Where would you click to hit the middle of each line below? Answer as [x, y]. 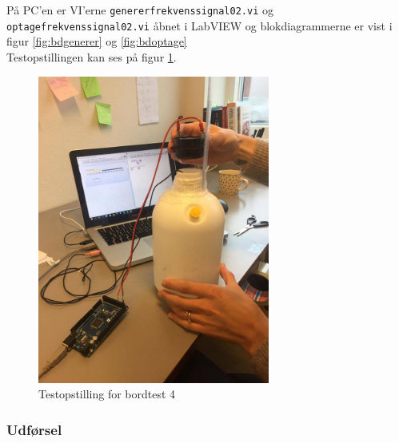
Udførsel [34, 429]
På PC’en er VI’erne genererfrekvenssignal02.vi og [140, 10]
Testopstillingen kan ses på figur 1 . [92, 56]
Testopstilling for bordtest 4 [107, 394]
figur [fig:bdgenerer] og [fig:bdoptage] [97, 41]
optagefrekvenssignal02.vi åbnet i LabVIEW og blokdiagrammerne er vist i [199, 25]
